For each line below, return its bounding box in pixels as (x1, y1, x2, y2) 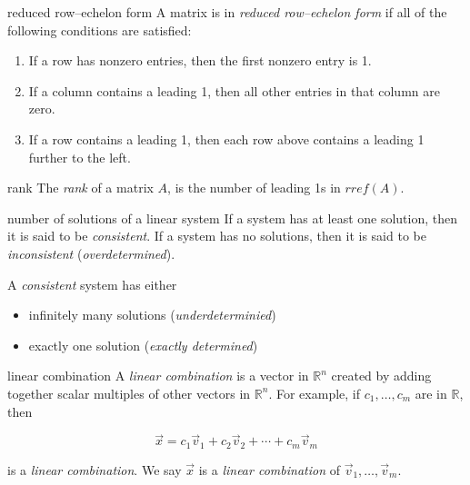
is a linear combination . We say (7, 460, 182, 479)
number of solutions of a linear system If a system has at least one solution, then (7, 208, 458, 227)
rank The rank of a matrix (7, 178, 154, 197)
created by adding (331, 366, 432, 385)
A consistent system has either (7, 274, 177, 293)
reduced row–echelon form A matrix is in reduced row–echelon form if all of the (7, 3, 447, 21)
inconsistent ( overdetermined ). (7, 243, 175, 262)
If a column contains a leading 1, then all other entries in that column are (28, 81, 440, 100)
